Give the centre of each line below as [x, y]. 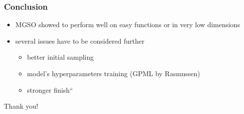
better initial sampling [60, 57]
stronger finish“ [50, 90]
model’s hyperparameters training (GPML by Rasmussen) [113, 73]
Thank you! [21, 106]
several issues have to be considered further [80, 41]
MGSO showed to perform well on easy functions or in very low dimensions [128, 24]
